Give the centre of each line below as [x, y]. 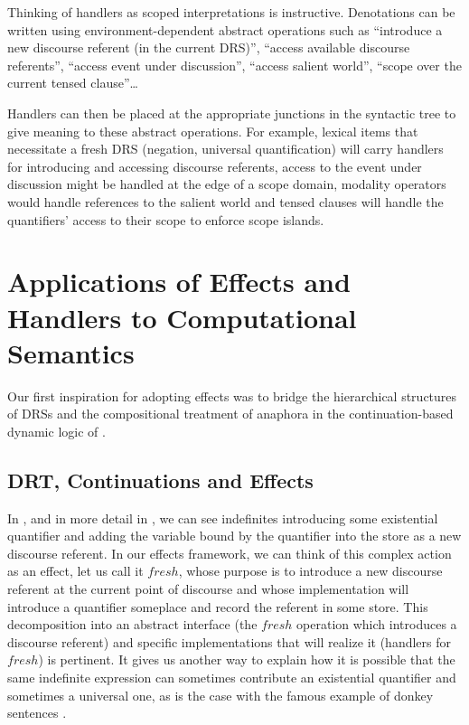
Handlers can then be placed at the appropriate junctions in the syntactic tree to [232, 113]
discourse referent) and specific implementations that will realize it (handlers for [230, 641]
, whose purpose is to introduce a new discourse [310, 571]
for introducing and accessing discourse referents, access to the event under [215, 166]
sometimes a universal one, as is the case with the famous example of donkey [220, 695]
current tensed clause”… [73, 83]
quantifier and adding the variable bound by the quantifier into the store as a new [234, 536]
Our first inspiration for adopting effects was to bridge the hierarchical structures [232, 395]
